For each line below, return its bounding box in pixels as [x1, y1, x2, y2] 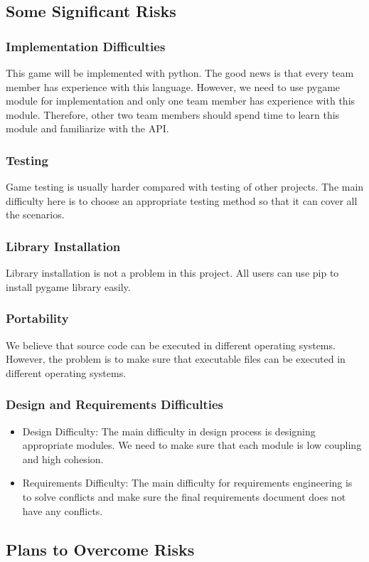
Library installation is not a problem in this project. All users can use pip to [6, 265, 339, 280]
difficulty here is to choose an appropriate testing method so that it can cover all [6, 193, 358, 208]
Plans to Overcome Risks [6, 538, 195, 560]
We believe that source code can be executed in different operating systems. [6, 337, 336, 352]
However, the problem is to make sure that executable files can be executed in [6, 351, 346, 366]
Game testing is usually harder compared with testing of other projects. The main [6, 179, 364, 194]
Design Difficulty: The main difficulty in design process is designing [22, 423, 316, 438]
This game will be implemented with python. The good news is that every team [6, 65, 354, 80]
